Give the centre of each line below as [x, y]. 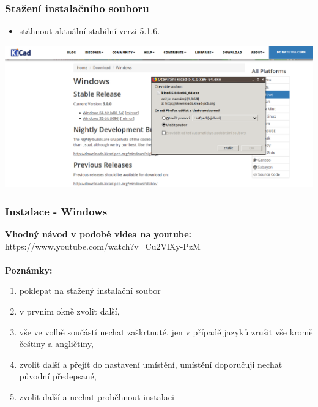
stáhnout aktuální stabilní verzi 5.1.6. [90, 31]
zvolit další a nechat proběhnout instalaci [97, 396]
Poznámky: [29, 270]
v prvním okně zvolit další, [69, 311]
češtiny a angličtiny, [56, 344]
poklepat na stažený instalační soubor [90, 290]
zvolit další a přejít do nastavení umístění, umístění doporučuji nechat [151, 364]
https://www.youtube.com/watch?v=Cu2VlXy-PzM [103, 246]
